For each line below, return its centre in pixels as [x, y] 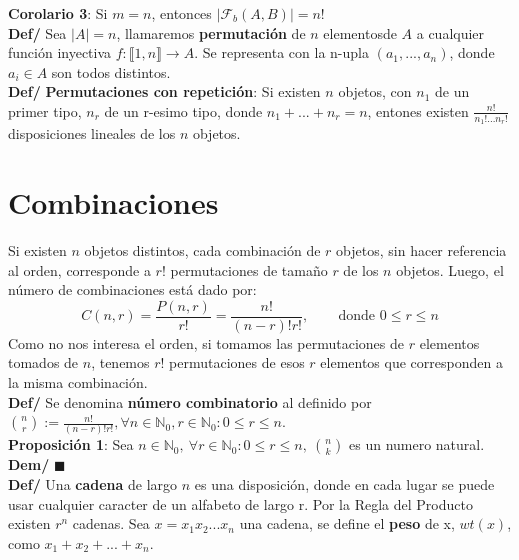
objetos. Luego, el [450, 269]
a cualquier [450, 32]
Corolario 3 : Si [58, 13]
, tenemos [120, 362]
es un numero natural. [417, 444]
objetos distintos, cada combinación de [202, 249]
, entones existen [418, 110]
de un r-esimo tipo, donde [183, 110]
